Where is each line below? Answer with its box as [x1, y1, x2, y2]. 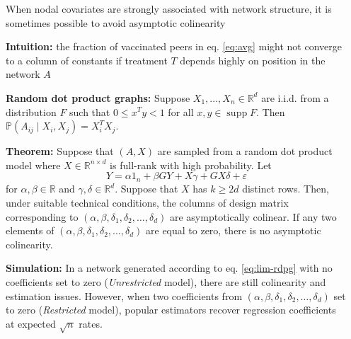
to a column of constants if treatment [6, 52, 168, 67]
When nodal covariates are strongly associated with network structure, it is [6, 1, 332, 16]
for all [168, 104, 194, 119]
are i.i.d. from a [261, 90, 329, 105]
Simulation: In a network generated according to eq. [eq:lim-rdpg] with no [6, 260, 333, 275]
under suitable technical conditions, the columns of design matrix [6, 195, 289, 209]
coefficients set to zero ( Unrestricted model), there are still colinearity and [6, 274, 326, 289]
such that [69, 104, 110, 119]
